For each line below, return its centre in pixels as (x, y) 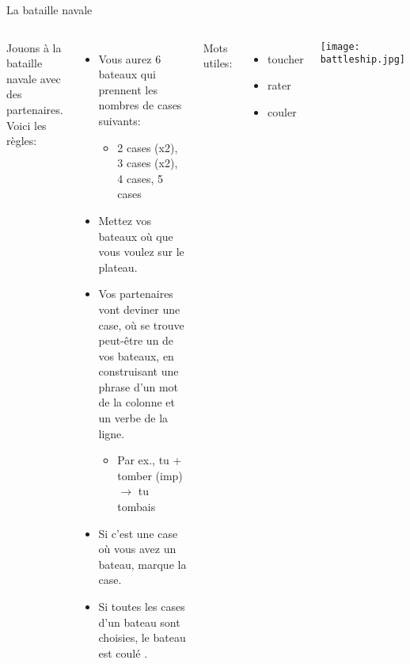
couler (282, 111)
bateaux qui (127, 74)
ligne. (112, 433)
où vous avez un (137, 549)
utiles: (218, 63)
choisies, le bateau (142, 637)
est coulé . (123, 653)
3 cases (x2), (148, 163)
